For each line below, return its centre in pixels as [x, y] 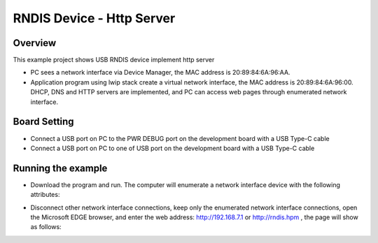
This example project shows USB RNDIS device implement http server [114, 60]
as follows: [46, 227]
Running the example [60, 168]
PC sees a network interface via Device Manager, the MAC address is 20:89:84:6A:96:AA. [160, 73]
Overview [35, 43]
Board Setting [43, 122]
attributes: [45, 195]
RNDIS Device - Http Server [94, 18]
